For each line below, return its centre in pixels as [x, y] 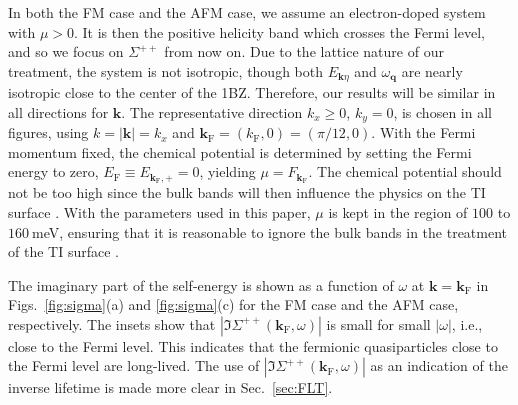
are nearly [432, 70]
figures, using [48, 132]
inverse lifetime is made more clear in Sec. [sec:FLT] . [170, 387]
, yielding [227, 171]
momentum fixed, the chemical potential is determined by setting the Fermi [240, 151]
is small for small [378, 323]
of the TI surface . [63, 251]
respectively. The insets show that [112, 323]
